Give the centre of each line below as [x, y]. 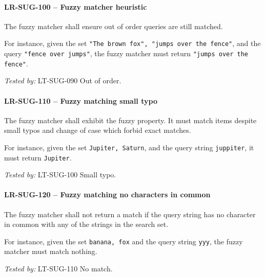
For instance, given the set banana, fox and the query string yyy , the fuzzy [124, 241]
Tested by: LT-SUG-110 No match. [58, 269]
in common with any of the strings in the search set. [86, 224]
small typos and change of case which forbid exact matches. [98, 130]
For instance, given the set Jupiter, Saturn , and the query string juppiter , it [129, 147]
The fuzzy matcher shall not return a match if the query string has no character [130, 214]
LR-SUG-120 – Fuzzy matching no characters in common [107, 194]
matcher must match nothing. [51, 251]
